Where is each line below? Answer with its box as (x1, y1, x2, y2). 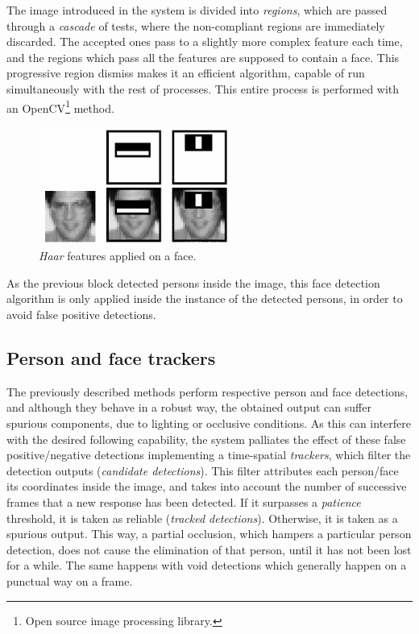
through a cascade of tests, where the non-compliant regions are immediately (6, 17, 385, 34)
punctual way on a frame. (6, 572, 133, 589)
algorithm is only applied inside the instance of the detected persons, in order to (6, 290, 403, 307)
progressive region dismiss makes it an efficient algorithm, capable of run (6, 64, 365, 81)
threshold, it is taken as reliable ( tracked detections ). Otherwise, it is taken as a (6, 509, 398, 526)
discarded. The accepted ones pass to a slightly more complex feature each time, (6, 33, 403, 50)
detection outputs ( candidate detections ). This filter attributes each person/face (6, 462, 399, 479)
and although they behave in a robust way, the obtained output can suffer (6, 399, 371, 416)
